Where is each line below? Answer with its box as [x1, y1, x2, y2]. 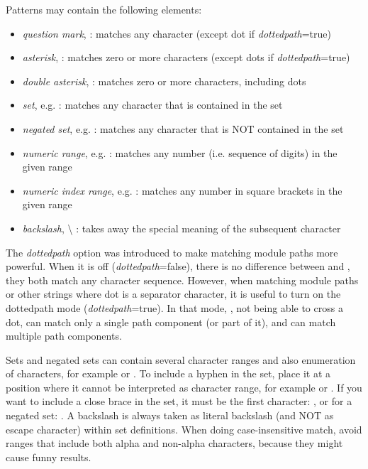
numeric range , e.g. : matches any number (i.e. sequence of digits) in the [22, 145, 338, 160]
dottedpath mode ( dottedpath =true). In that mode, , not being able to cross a [6, 300, 343, 315]
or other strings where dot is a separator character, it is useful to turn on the [6, 286, 341, 301]
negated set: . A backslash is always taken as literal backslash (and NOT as [6, 408, 334, 423]
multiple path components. [6, 328, 122, 343]
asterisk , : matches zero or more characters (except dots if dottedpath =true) [22, 50, 350, 65]
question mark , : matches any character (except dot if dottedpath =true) [22, 26, 331, 41]
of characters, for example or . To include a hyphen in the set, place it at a [6, 366, 331, 381]
